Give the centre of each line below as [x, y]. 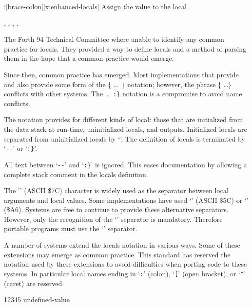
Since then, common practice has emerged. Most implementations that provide [121, 74]
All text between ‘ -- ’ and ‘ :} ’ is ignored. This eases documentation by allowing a [126, 164]
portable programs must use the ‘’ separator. [71, 228]
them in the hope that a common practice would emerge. [89, 58]
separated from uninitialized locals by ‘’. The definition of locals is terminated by [125, 138]
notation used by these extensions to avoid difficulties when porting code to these [126, 264]
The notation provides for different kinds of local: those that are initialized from [124, 119]
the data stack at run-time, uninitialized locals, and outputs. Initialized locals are [126, 129]
